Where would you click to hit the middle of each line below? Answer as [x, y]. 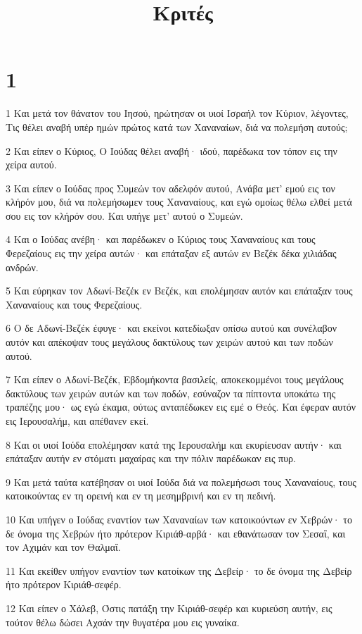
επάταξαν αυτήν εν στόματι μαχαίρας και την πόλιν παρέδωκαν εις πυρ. [151, 458]
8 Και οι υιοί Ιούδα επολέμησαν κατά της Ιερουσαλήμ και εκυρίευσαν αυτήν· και [174, 444]
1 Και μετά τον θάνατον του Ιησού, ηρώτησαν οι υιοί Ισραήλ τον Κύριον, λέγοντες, [177, 113]
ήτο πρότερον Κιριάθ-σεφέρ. [64, 584]
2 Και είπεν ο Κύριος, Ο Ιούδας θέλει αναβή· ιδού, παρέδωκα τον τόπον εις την [172, 150]
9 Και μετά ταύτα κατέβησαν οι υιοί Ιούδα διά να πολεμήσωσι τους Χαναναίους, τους [181, 481]
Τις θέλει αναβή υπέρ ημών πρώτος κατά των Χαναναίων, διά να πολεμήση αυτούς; [177, 126]
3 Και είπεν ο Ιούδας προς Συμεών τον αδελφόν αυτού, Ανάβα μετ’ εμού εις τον [170, 188]
